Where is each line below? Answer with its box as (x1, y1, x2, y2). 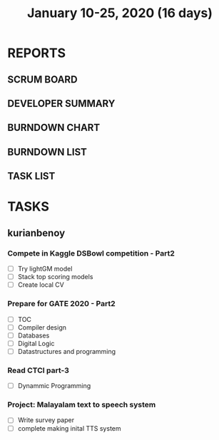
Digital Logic (17, 339, 55, 347)
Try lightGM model (17, 265, 73, 273)
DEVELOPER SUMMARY (7, 98, 116, 110)
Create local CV (17, 281, 64, 289)
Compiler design (17, 323, 66, 332)
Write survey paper (17, 416, 75, 424)
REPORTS (7, 45, 66, 61)
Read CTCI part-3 (7, 365, 70, 375)
